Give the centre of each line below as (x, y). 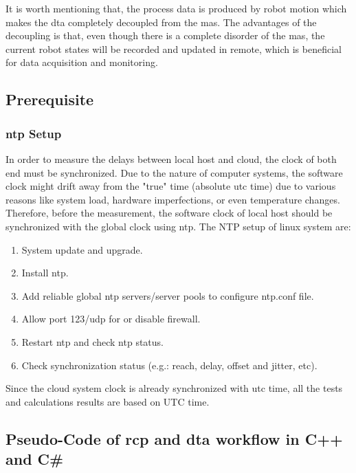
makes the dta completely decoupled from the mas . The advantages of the (161, 22)
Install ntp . (45, 273)
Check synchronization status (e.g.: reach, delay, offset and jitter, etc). (169, 365)
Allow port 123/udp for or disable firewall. (111, 319)
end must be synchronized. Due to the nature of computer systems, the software (174, 172)
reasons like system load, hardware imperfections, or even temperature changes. (173, 199)
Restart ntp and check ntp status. (92, 341)
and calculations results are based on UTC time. (108, 401)
